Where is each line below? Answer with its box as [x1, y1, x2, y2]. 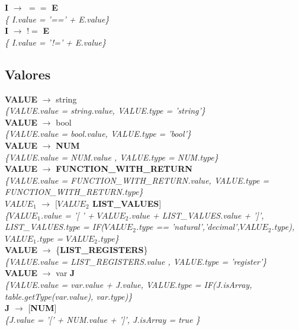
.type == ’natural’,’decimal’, [136, 220, 240, 233]
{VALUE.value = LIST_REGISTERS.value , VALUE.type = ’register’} [5, 255, 267, 267]
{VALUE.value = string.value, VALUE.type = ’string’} [5, 104, 205, 117]
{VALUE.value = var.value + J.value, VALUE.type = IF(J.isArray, [5, 278, 252, 291]
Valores [5, 65, 51, 83]
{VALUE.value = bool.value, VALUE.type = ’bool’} [5, 127, 191, 140]
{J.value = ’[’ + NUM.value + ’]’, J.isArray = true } [5, 313, 200, 325]
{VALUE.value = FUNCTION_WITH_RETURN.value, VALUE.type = [5, 174, 269, 186]
